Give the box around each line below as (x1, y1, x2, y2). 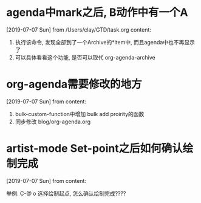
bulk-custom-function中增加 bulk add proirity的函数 (15, 110, 145, 117)
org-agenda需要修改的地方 (6, 77, 142, 91)
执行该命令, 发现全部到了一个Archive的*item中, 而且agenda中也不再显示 (15, 38, 196, 46)
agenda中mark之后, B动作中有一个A (6, 5, 188, 19)
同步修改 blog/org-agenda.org (15, 118, 91, 125)
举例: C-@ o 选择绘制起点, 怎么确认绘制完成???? (6, 190, 126, 197)
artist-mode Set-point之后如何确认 (6, 142, 183, 156)
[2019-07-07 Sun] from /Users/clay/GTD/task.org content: (6, 26, 152, 33)
